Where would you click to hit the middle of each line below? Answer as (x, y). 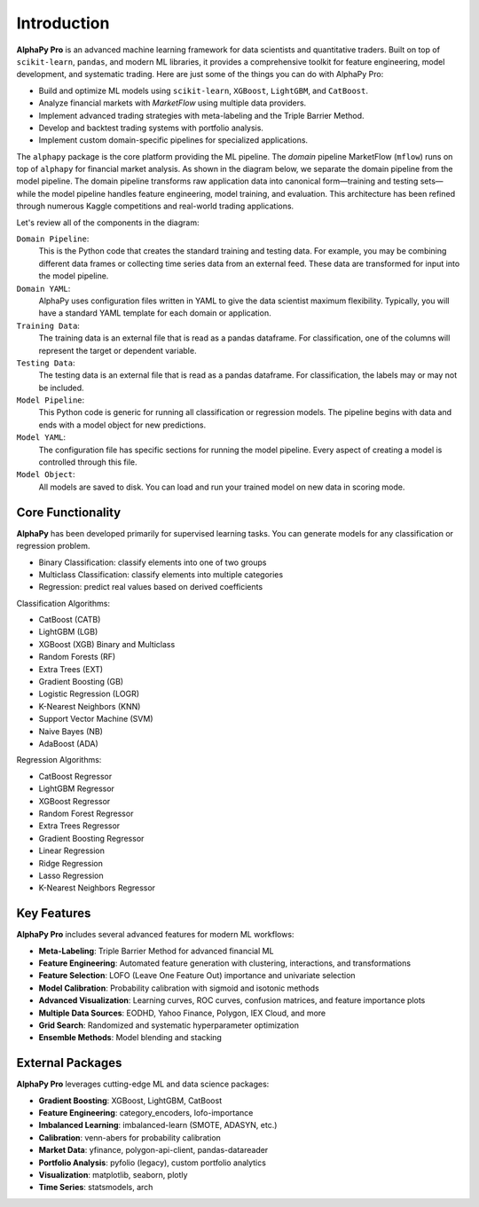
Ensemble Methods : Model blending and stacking (130, 1038)
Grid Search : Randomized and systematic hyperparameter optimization (169, 1025)
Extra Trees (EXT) (71, 669)
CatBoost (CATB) (70, 620)
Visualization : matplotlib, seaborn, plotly (113, 1174)
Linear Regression (72, 850)
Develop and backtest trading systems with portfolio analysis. (151, 128)
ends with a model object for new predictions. (122, 425)
